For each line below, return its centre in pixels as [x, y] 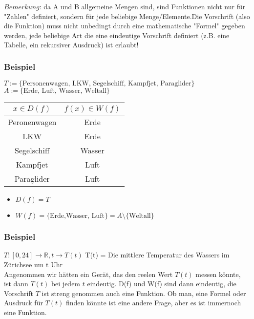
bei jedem [66, 284]
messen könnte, [218, 274]
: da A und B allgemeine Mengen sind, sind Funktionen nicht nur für [142, 6]
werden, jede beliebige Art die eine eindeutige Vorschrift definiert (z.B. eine [117, 35]
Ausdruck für [23, 303]
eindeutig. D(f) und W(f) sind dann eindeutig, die [162, 284]
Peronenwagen [32, 122]
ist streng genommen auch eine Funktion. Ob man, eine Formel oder [144, 293]
